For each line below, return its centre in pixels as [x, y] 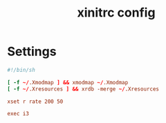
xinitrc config [116, 13]
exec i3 [18, 114]
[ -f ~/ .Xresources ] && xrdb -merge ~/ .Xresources [83, 89]
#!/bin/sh [21, 70]
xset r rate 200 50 [35, 102]
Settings [32, 51]
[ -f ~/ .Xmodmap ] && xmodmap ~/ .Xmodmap [68, 82]
